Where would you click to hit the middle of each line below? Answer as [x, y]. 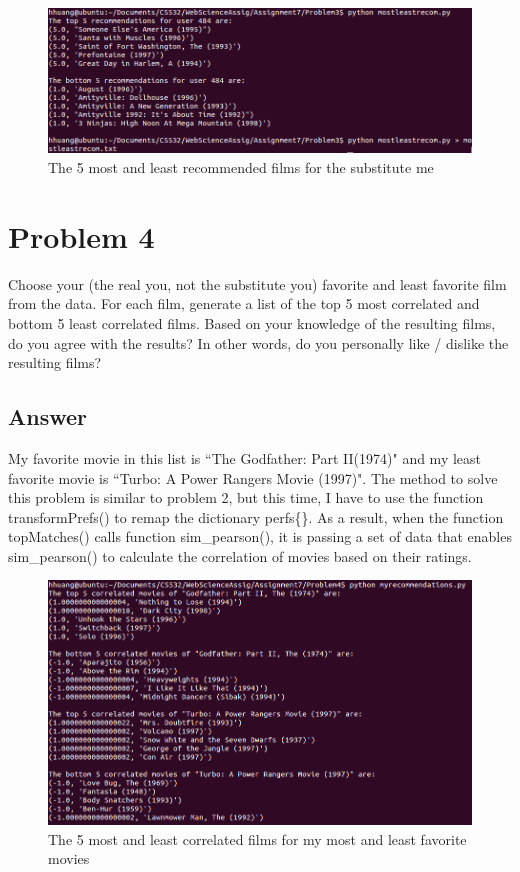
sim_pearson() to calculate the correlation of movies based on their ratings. [240, 555]
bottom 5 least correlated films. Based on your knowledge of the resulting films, [252, 322]
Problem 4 [81, 235]
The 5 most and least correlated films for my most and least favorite [257, 838]
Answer [48, 416]
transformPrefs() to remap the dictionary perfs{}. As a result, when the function [256, 516]
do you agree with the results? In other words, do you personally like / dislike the [258, 342]
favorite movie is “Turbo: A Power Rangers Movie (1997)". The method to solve [253, 477]
